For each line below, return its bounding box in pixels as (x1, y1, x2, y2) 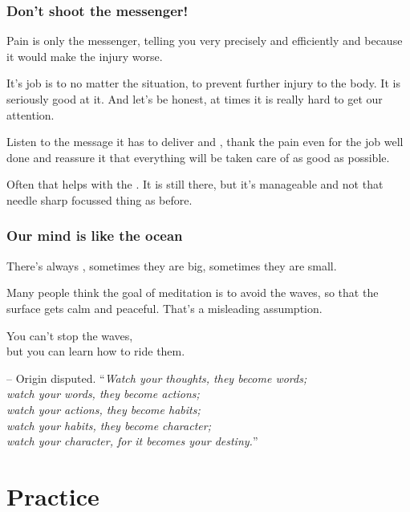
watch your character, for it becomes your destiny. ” (6, 433, 258, 449)
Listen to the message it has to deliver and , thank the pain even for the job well (6, 133, 404, 150)
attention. (6, 106, 55, 123)
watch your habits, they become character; (6, 417, 211, 433)
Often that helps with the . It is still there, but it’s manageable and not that (6, 176, 384, 193)
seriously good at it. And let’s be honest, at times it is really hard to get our (6, 91, 383, 107)
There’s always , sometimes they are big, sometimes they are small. (6, 257, 337, 274)
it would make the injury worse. (6, 47, 163, 64)
